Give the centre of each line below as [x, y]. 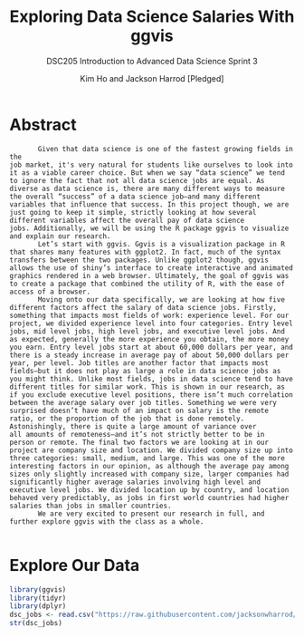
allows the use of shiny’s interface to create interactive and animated [152, 268]
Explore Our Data [75, 565]
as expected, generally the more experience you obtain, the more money [149, 339]
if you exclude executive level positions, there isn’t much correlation [152, 395]
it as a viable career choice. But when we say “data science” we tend [147, 173]
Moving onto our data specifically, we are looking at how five [161, 299]
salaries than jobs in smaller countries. [90, 506]
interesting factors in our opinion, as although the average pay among [149, 466]
